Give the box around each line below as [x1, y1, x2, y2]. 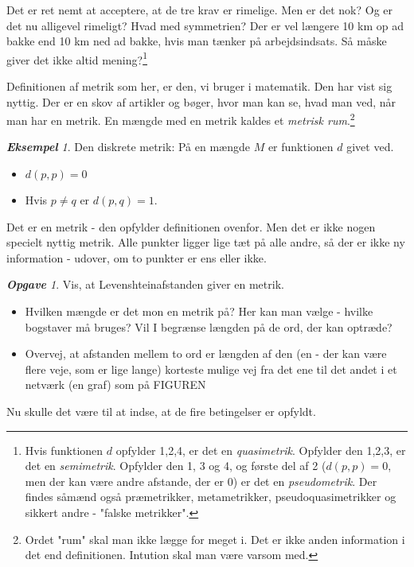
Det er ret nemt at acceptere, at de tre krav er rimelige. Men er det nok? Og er [6, 2, 393, 17]
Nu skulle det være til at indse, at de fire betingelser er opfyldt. [6, 403, 316, 419]
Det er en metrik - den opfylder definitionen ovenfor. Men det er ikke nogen [6, 218, 376, 235]
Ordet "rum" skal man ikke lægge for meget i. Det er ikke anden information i [25, 530, 405, 547]
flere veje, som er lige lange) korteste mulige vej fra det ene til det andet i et [25, 360, 397, 377]
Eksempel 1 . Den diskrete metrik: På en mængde [6, 138, 250, 155]
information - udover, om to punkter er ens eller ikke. [6, 249, 267, 266]
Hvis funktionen [25, 441, 103, 458]
